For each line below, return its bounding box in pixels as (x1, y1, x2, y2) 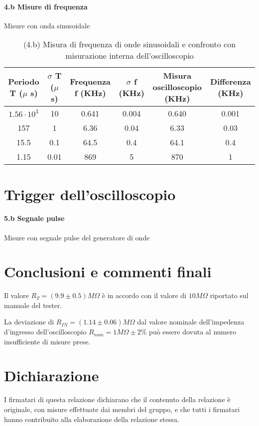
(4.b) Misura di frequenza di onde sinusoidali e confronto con (23, 38, 236, 50)
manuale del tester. (4, 300, 62, 310)
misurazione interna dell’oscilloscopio (65, 50, 194, 62)
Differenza (210, 75, 251, 87)
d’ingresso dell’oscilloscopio (4, 326, 87, 337)
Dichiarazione (4, 365, 99, 386)
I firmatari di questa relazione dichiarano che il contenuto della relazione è (4, 394, 231, 405)
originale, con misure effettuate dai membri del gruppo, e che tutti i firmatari (4, 404, 240, 414)
